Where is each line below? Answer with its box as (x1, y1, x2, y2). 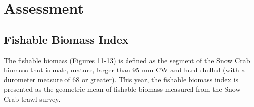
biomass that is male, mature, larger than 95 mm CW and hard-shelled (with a (4, 65, 245, 75)
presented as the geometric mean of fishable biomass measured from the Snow (4, 84, 241, 94)
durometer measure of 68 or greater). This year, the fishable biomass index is (4, 74, 239, 84)
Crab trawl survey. (4, 93, 61, 104)
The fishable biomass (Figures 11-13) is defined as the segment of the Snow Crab (4, 55, 250, 65)
